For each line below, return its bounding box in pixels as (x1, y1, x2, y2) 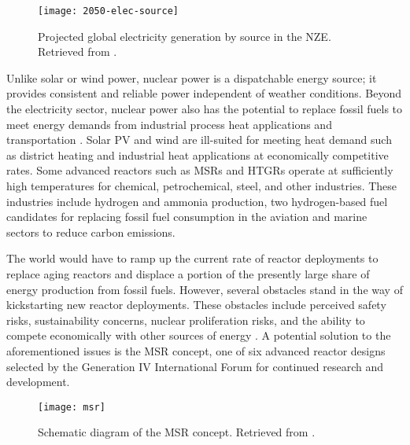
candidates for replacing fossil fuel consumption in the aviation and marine (6, 208, 368, 225)
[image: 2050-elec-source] (38, 6, 179, 17)
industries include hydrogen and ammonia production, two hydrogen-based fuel (6, 193, 388, 209)
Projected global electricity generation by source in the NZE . (38, 28, 331, 44)
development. (6, 373, 70, 390)
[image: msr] (38, 401, 105, 413)
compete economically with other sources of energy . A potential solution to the (6, 327, 391, 344)
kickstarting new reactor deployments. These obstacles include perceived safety (6, 296, 386, 313)
